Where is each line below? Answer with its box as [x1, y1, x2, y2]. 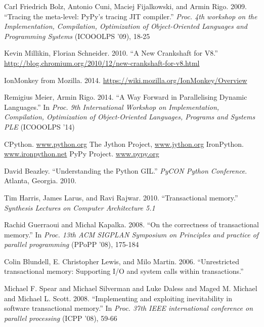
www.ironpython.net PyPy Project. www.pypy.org [4, 148, 159, 159]
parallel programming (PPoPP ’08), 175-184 [4, 239, 139, 250]
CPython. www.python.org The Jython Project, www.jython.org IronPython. [4, 138, 244, 149]
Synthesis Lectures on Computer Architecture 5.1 [4, 202, 155, 213]
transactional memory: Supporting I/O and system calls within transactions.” [4, 266, 244, 276]
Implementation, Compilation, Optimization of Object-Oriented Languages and [4, 21, 247, 31]
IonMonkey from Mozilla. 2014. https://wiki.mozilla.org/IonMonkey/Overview [4, 74, 247, 85]
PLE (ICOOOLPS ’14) [4, 121, 75, 132]
